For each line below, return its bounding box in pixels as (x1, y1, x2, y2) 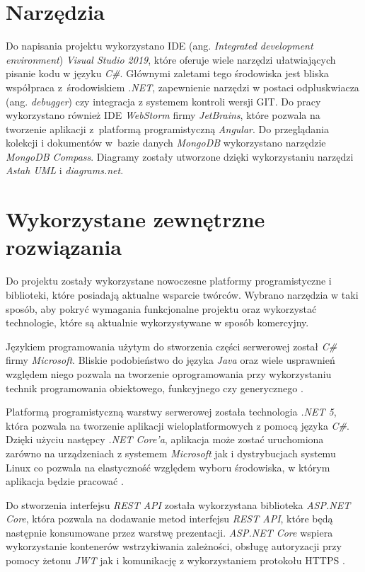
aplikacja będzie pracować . (6, 474, 124, 488)
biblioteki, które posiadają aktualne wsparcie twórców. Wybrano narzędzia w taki (6, 287, 359, 302)
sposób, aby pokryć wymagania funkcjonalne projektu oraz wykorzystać (6, 301, 317, 316)
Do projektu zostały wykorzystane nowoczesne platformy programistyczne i (6, 273, 332, 288)
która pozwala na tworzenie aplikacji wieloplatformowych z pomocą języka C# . (6, 418, 349, 433)
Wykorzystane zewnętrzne (6, 205, 265, 234)
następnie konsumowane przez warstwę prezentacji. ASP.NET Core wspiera (6, 525, 333, 539)
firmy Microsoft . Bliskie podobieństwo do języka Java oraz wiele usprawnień (6, 353, 335, 367)
